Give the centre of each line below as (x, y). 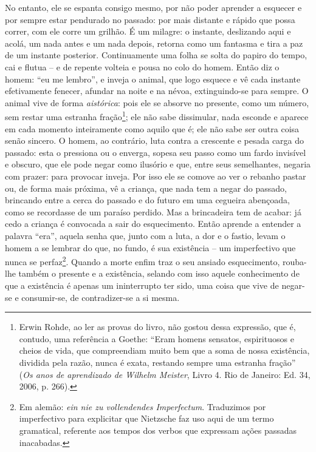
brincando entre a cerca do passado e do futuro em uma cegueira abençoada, (147, 200)
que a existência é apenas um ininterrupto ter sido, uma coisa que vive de (142, 285)
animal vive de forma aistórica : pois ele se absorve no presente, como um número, (157, 102)
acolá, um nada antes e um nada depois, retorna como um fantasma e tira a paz (154, 43)
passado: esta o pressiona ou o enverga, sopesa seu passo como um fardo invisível (156, 152)
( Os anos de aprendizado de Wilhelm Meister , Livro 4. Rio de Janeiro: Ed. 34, (165, 374)
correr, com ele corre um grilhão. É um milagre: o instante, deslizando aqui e (148, 31)
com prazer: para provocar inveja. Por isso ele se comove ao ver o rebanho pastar (156, 176)
